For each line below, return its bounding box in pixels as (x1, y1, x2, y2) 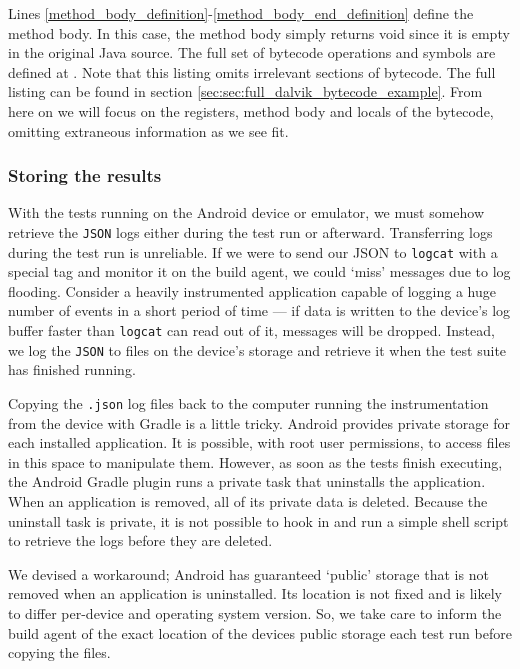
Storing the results (8, 163, 162, 188)
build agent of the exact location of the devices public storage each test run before (8, 622, 512, 643)
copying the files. (8, 642, 111, 663)
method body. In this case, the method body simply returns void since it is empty (8, 22, 510, 43)
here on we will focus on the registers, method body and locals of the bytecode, (8, 100, 494, 121)
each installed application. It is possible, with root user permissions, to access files (8, 432, 511, 453)
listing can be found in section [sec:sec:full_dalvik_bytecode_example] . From (8, 81, 483, 102)
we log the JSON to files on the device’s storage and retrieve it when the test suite (8, 339, 507, 360)
